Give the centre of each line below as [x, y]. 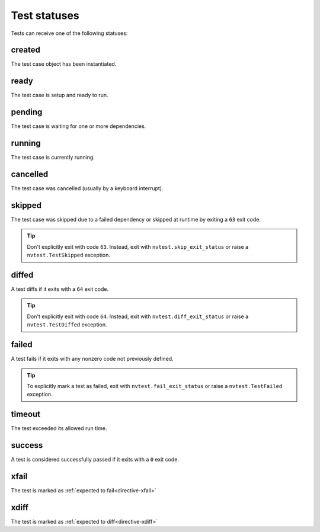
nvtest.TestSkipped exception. [69, 255]
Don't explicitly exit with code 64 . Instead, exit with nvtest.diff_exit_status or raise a [138, 316]
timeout [26, 414]
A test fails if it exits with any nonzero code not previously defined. [92, 359]
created [26, 50]
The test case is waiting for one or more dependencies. [79, 126]
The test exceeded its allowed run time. [59, 428]
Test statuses [45, 15]
